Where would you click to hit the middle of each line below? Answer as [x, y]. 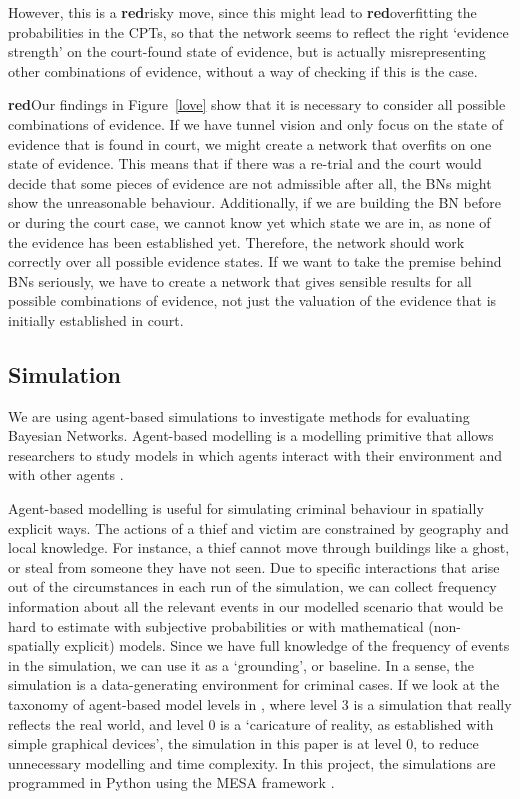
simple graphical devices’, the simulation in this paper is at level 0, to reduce [243, 743]
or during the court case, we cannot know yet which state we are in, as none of [249, 221]
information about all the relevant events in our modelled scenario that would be [255, 606]
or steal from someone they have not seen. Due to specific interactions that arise [254, 566]
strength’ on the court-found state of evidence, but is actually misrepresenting [247, 51]
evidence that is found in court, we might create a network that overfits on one [250, 143]
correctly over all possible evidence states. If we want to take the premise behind [255, 261]
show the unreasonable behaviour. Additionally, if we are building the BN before [254, 202]
